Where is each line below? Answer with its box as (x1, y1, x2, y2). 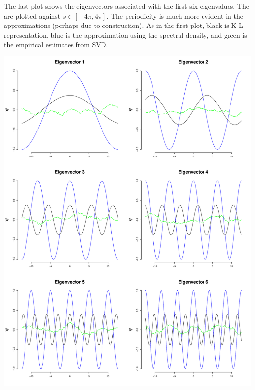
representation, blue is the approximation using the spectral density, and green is (4, 29, 247, 40)
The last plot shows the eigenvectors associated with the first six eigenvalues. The (4, 1, 250, 11)
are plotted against (4, 10, 61, 21)
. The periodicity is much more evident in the (106, 10, 243, 21)
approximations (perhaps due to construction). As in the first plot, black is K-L (4, 20, 243, 30)
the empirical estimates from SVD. (4, 39, 108, 50)
